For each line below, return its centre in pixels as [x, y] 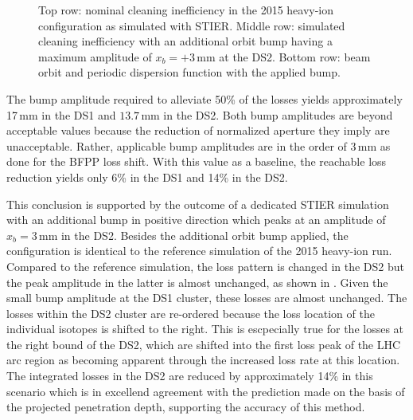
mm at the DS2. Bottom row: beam [284, 56]
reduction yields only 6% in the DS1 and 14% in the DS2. [147, 177]
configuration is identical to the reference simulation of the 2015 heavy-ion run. [199, 251]
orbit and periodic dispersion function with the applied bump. [189, 72]
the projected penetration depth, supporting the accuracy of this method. [186, 407]
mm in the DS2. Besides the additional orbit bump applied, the [193, 235]
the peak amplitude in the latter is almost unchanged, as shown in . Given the [197, 282]
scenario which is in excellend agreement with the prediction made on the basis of [206, 391]
